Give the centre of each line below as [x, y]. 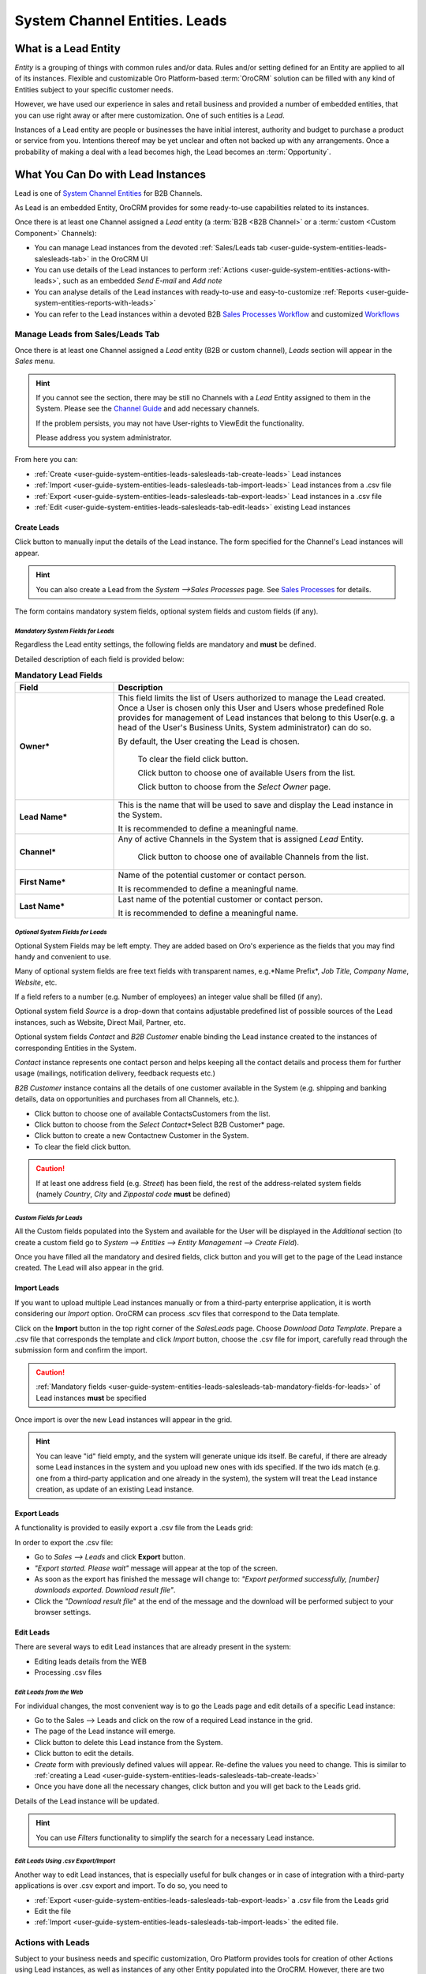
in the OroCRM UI [120, 259]
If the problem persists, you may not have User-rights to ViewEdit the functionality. [170, 423]
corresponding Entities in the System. [76, 1048]
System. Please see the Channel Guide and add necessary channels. [148, 409]
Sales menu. [35, 361]
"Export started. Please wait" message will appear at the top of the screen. [156, 1568]
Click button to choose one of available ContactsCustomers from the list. [153, 1113]
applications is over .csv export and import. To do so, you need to [121, 1886]
